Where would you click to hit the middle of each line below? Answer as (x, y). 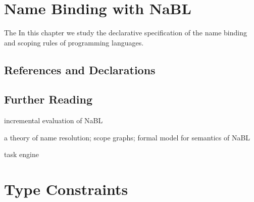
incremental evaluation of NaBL (54, 120)
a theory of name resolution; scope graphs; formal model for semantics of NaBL (127, 137)
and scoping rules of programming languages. (74, 42)
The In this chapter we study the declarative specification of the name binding (125, 33)
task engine (21, 154)
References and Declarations (80, 69)
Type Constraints (66, 189)
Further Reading (48, 99)
